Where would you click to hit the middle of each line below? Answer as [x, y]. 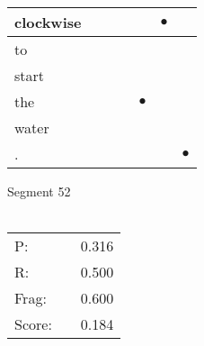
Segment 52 [39, 191]
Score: [33, 324]
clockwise [48, 22]
